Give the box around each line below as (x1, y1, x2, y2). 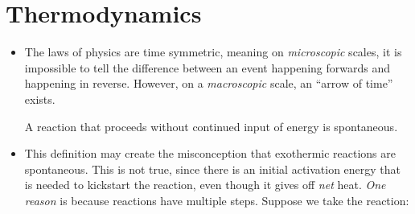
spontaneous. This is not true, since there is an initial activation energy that (24, 160, 401, 177)
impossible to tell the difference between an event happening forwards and (24, 59, 390, 76)
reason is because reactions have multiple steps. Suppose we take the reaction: (24, 191, 409, 208)
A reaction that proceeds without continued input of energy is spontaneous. (24, 117, 398, 134)
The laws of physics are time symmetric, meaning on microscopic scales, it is (24, 43, 402, 60)
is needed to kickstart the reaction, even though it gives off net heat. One (24, 176, 386, 193)
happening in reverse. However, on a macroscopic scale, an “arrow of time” (24, 75, 393, 92)
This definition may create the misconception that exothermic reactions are (24, 145, 396, 162)
